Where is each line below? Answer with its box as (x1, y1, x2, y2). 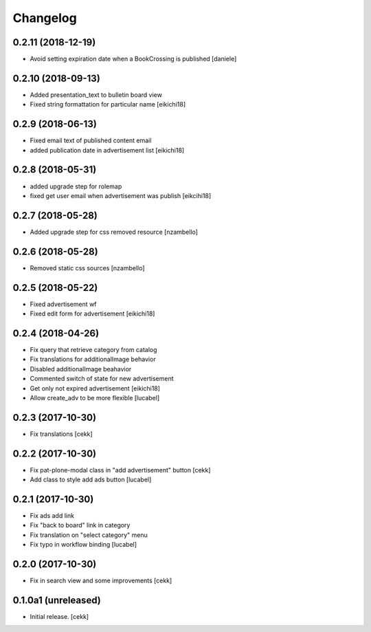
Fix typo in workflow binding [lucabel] (30, 541, 137, 549)
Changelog (12, 10, 77, 25)
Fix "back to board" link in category (30, 521, 131, 530)
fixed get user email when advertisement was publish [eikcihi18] (30, 191, 212, 199)
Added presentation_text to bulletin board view (30, 90, 163, 99)
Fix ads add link (30, 512, 75, 520)
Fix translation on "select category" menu (30, 530, 148, 539)
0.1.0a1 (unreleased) (12, 594, 101, 606)
